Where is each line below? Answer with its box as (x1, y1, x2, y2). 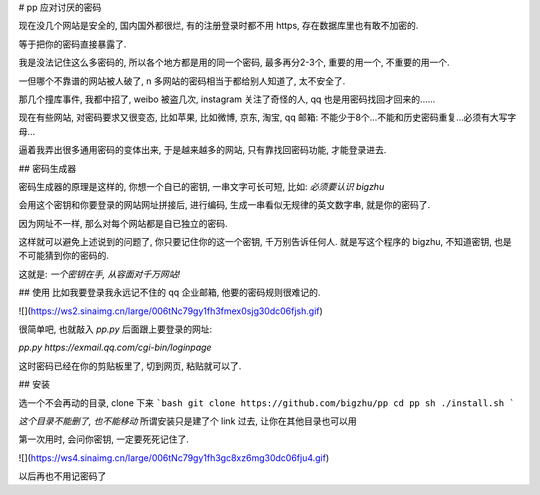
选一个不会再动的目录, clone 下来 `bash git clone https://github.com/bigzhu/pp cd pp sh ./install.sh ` (18, 396, 515, 409)
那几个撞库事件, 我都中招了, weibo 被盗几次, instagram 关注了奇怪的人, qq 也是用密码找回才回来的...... (18, 93, 436, 105)
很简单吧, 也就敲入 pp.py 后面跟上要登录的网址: (18, 323, 213, 335)
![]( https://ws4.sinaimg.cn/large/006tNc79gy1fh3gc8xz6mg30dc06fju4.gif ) (18, 451, 330, 464)
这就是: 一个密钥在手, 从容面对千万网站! (18, 268, 180, 280)
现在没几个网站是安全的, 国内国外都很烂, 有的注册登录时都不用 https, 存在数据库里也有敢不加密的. (18, 20, 419, 32)
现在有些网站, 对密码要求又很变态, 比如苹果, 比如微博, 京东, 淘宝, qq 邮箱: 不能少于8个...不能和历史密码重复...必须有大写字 (18, 111, 517, 124)
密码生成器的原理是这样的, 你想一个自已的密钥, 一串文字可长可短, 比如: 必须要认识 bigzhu (18, 180, 385, 192)
